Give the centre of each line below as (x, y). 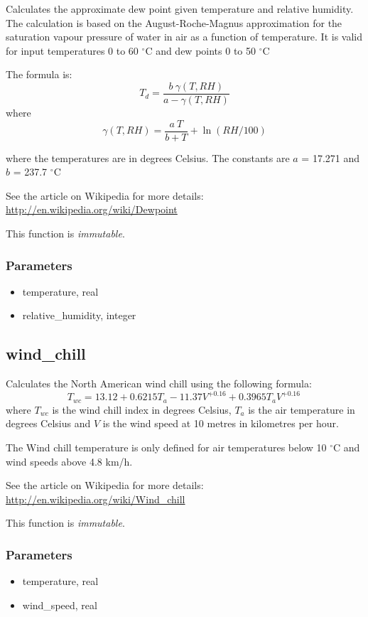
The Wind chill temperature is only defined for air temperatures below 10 (166, 447)
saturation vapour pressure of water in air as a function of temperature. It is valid (184, 37)
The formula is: (39, 74)
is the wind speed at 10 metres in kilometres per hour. (221, 423)
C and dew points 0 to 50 (200, 50)
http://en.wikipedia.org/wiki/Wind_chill (96, 499)
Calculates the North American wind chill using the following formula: (159, 383)
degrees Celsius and (48, 423)
